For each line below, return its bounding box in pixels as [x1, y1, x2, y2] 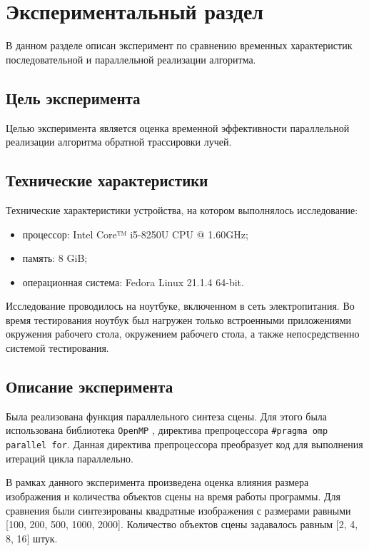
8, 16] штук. [6, 530, 58, 545]
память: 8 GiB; [22, 251, 88, 266]
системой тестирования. [6, 340, 109, 355]
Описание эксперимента [6, 375, 173, 398]
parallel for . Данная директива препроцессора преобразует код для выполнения [6, 437, 363, 452]
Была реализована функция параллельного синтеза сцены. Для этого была [6, 408, 328, 423]
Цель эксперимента [6, 86, 141, 108]
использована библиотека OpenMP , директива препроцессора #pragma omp [6, 423, 328, 438]
